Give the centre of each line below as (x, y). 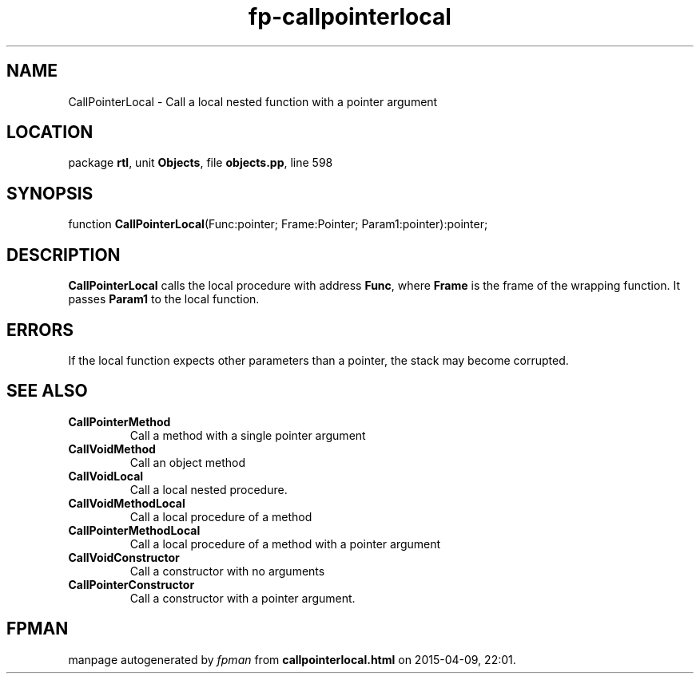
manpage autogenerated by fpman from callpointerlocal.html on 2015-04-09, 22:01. (292, 659)
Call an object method (187, 462)
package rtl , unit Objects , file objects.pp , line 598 (201, 163)
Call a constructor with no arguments (227, 571)
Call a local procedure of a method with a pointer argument (285, 544)
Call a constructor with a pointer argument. (243, 598)
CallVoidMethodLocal (127, 503)
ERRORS (40, 330)
